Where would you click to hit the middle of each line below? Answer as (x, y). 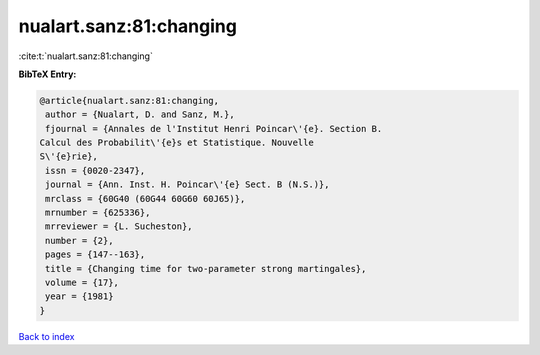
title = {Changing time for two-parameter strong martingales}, (206, 268)
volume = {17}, (82, 282)
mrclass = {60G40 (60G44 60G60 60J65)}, (145, 198)
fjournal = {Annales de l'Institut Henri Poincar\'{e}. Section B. (214, 128)
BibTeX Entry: (47, 74)
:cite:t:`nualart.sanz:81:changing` (86, 56)
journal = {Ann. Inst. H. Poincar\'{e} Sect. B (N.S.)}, (187, 184)
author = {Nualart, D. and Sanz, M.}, (140, 114)
